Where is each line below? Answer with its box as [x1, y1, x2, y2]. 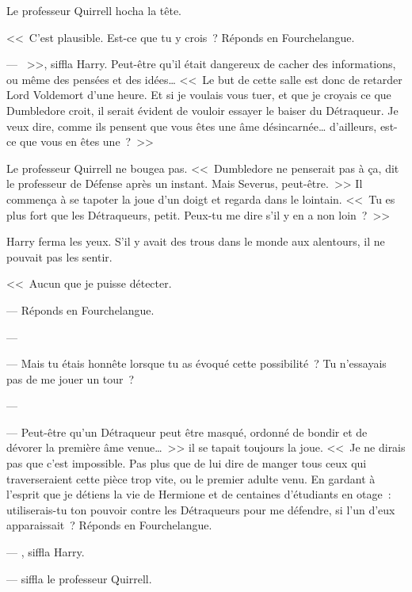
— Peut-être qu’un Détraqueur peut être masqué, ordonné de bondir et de [6, 423, 368, 440]
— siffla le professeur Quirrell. [6, 570, 152, 586]
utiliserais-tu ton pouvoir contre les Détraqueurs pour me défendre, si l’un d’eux [6, 501, 395, 518]
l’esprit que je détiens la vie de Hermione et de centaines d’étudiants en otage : [6, 486, 391, 502]
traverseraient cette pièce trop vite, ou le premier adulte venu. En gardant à [6, 470, 376, 487]
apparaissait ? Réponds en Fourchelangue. [6, 517, 212, 533]
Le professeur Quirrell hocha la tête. [6, 2, 182, 18]
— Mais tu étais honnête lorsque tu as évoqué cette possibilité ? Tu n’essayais [6, 355, 387, 372]
